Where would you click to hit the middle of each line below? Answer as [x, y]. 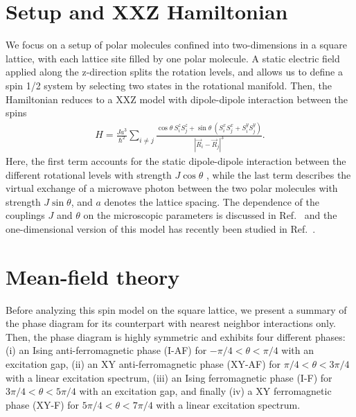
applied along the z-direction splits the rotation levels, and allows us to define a [174, 72]
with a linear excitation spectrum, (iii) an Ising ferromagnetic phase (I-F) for [169, 377]
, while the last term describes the [279, 174]
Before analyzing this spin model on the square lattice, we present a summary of [176, 309]
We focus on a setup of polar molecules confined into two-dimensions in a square [176, 45]
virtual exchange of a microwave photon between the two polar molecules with [172, 188]
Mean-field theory [93, 276]
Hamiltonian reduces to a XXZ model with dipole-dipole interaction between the [177, 99]
